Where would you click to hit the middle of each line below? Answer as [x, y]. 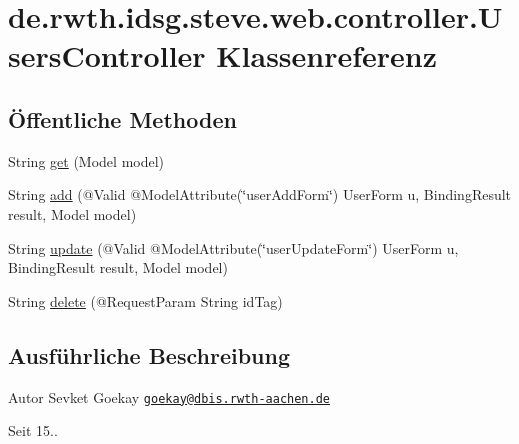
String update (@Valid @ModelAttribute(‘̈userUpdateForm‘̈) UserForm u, [233, 247]
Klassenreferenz [327, 55]
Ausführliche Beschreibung [149, 354]
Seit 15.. [33, 430]
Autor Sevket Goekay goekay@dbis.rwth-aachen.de [169, 396]
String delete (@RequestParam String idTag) [145, 300]
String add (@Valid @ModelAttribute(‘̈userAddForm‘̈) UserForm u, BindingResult [260, 194]
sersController [107, 55]
